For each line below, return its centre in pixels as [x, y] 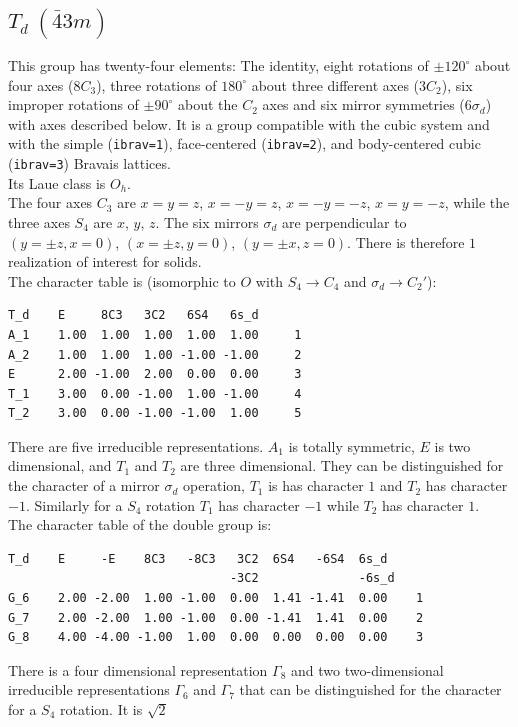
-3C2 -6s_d [312, 578]
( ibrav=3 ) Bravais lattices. [89, 163]
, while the [477, 202]
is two [452, 445]
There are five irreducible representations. [136, 445]
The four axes [50, 202]
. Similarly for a [74, 504]
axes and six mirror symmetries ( [363, 104]
